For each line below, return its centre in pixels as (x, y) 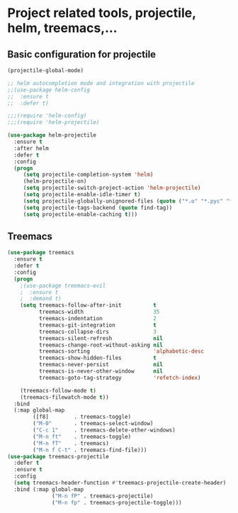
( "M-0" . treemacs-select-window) (93, 424)
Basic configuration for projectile (82, 54)
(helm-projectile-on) (55, 181)
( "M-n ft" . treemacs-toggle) (82, 436)
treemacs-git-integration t (98, 325)
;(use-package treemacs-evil (63, 286)
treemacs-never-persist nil (101, 365)
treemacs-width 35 (99, 312)
